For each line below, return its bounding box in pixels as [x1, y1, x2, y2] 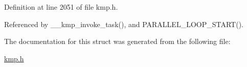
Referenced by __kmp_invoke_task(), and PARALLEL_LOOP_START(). [4, 18, 243, 29]
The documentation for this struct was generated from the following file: [4, 36, 231, 47]
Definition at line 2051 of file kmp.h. [4, 2, 118, 12]
